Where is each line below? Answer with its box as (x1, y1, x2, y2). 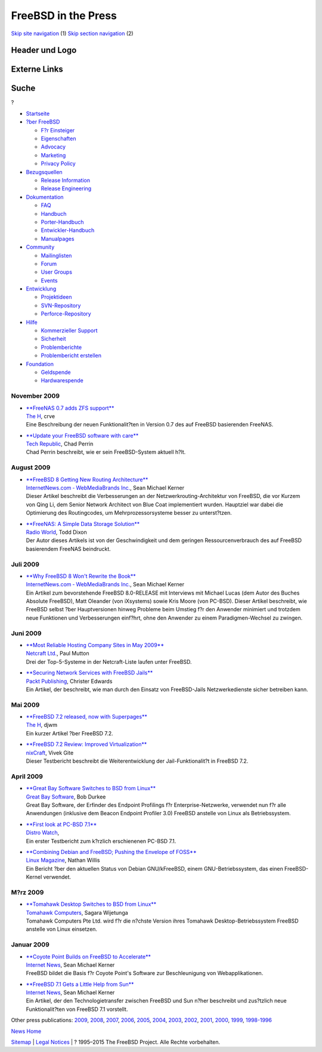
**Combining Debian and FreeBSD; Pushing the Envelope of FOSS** (26, 848, 197, 855)
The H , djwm (26, 722, 58, 729)
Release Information (41, 177, 91, 184)
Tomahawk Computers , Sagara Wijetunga (26, 909, 128, 916)
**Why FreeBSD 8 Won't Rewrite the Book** (26, 573, 137, 580)
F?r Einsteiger (41, 126, 75, 134)
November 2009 (11, 392, 60, 400)
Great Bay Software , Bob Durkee (26, 793, 106, 800)
